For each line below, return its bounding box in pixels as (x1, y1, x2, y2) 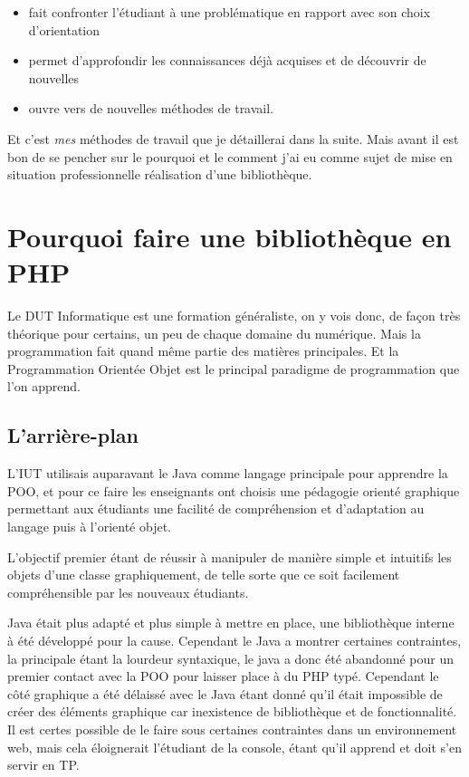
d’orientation (28, 20, 100, 39)
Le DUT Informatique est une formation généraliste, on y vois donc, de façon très (7, 306, 461, 325)
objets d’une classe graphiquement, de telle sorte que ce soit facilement (7, 565, 400, 584)
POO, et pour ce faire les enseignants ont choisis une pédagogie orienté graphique (7, 481, 460, 500)
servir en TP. (7, 755, 80, 774)
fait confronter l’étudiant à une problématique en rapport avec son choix (28, 3, 431, 21)
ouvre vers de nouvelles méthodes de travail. (28, 99, 274, 118)
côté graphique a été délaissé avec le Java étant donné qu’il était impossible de (7, 684, 443, 703)
